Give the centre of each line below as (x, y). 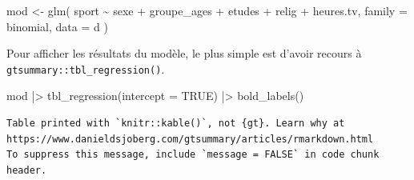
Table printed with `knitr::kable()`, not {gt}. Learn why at (176, 124)
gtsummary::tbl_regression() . (86, 68)
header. (27, 170)
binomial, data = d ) (57, 26)
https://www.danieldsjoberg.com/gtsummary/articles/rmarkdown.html (190, 139)
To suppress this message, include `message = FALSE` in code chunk (193, 155)
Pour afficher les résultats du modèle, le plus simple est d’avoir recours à (184, 53)
